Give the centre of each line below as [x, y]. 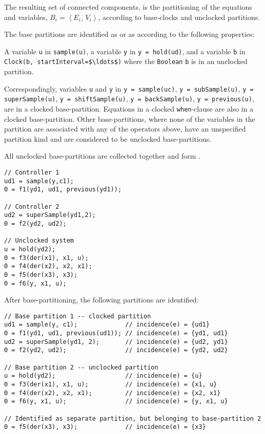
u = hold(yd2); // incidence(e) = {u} [103, 376]
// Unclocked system [39, 241]
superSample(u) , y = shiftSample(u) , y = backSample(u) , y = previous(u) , [129, 99]
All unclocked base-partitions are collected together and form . [102, 156]
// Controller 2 [32, 207]
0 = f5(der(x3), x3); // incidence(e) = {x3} [105, 427]
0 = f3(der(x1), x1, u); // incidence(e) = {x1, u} [111, 385]
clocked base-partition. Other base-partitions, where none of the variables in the [130, 118]
